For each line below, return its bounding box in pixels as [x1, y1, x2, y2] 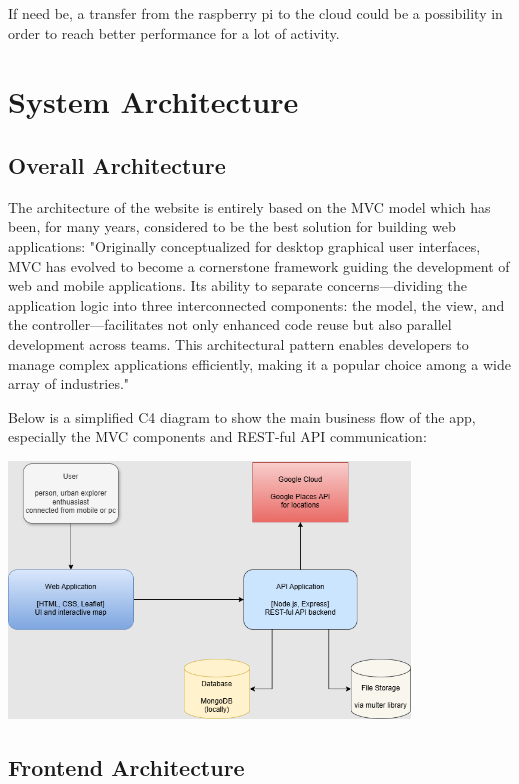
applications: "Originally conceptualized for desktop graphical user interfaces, [8, 235, 481, 256]
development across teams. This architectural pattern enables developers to [8, 333, 469, 354]
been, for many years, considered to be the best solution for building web [8, 216, 456, 237]
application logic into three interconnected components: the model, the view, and [8, 294, 505, 315]
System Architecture [8, 81, 299, 122]
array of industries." [8, 373, 130, 394]
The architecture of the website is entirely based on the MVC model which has [8, 196, 491, 217]
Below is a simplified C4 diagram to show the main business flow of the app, [8, 406, 476, 427]
